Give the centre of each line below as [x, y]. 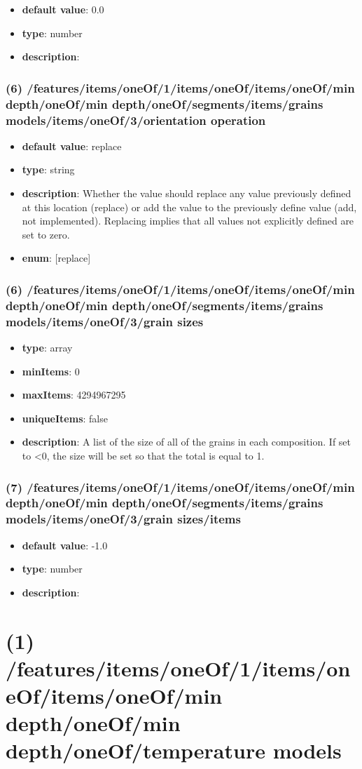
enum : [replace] [56, 258]
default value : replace [72, 146]
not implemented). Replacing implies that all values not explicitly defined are [188, 221]
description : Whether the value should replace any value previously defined [187, 193]
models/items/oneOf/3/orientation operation [136, 120]
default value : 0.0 [63, 9]
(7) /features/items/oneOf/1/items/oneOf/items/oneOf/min [180, 487]
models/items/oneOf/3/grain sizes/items [123, 519]
